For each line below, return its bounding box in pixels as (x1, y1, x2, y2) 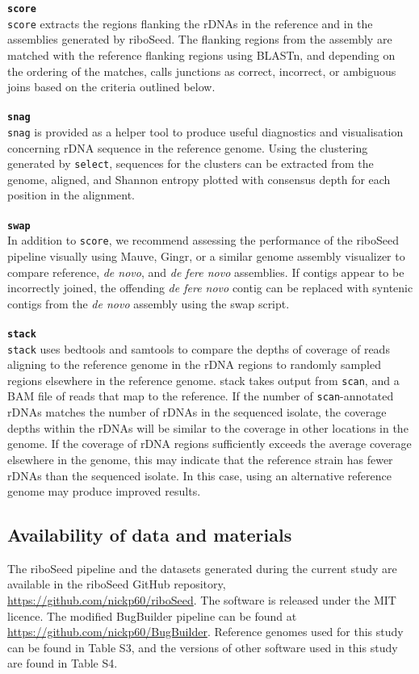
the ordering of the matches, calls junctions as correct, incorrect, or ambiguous (7, 62, 396, 79)
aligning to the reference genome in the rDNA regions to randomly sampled (7, 356, 381, 373)
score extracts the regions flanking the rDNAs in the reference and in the (7, 15, 373, 31)
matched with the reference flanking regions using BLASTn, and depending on (7, 46, 396, 63)
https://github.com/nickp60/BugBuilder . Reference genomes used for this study (7, 623, 404, 640)
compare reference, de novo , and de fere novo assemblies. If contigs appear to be (7, 263, 404, 280)
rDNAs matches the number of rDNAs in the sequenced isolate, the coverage (7, 404, 387, 421)
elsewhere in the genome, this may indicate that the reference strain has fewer (7, 450, 393, 467)
